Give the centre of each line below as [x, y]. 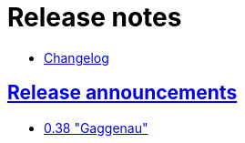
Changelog [77, 57]
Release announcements [122, 93]
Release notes [95, 17]
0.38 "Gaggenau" [96, 128]
